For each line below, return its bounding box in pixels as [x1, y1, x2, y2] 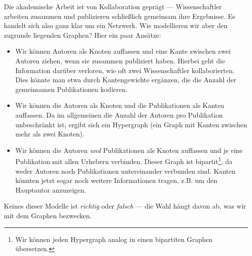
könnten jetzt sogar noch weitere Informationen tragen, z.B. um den [15, 175, 218, 185]
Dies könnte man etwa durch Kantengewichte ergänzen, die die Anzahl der [15, 75, 236, 85]
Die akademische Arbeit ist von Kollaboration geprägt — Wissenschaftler [4, 1, 222, 11]
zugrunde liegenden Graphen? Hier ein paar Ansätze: [4, 30, 161, 40]
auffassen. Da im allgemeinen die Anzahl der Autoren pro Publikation [15, 109, 223, 120]
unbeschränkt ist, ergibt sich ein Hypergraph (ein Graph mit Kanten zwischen [15, 119, 247, 129]
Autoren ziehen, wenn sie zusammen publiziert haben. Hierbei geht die [15, 55, 225, 65]
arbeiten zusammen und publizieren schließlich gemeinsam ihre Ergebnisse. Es [4, 11, 236, 21]
